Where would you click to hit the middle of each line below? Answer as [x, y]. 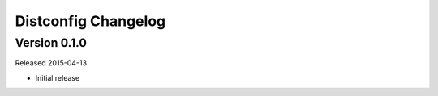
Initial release [58, 77]
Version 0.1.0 [51, 43]
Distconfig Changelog [90, 21]
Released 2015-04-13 [51, 63]
